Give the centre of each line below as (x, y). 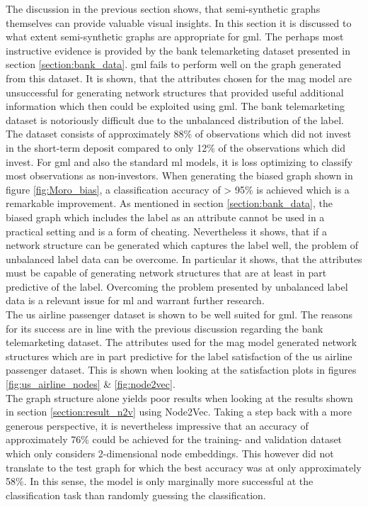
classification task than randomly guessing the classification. (136, 495)
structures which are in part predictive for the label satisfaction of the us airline (179, 356)
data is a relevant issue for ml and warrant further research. (135, 300)
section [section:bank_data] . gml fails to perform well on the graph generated (174, 64)
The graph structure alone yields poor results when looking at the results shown (179, 397)
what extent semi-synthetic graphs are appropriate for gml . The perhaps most (175, 37)
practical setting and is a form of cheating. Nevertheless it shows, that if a (166, 231)
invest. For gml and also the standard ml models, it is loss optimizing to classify (179, 161)
